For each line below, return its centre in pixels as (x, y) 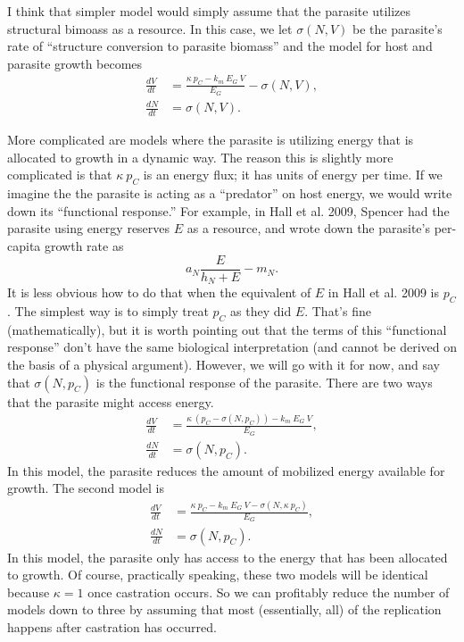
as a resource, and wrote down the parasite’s (308, 228)
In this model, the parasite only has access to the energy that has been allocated (228, 557)
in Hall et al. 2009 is (383, 292)
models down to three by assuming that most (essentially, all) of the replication (224, 609)
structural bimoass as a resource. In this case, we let (150, 28)
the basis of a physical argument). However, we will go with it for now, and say (224, 364)
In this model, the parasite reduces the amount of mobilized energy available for (226, 470)
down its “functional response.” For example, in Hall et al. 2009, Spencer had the (228, 210)
